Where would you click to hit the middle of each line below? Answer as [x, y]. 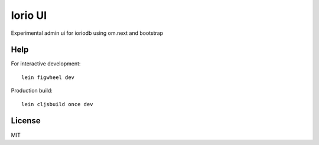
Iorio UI [29, 15]
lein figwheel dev [48, 77]
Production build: [32, 91]
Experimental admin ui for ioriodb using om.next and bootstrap [87, 33]
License [26, 121]
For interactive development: [46, 64]
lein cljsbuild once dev [57, 104]
